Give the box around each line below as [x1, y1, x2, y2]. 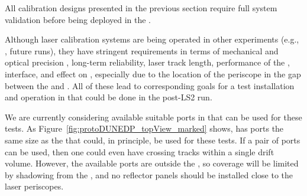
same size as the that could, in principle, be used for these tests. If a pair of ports [5, 133, 300, 146]
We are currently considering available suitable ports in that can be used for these [5, 110, 302, 123]
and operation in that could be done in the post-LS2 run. [5, 91, 212, 103]
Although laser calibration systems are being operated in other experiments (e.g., [5, 33, 299, 45]
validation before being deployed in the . [5, 13, 151, 25]
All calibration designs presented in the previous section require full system [5, 2, 277, 14]
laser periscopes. [5, 180, 64, 192]
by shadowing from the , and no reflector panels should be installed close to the [5, 168, 293, 181]
